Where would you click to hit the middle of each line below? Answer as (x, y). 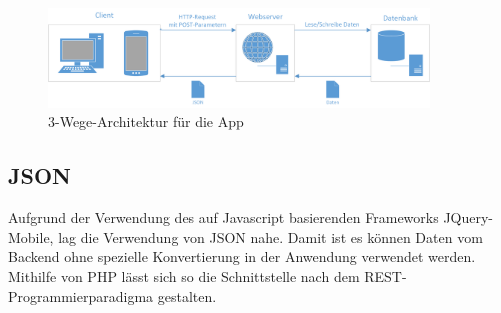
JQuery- (468, 217)
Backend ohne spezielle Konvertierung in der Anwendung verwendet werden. (242, 256)
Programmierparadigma (81, 295)
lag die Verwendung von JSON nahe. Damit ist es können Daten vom (270, 236)
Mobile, (31, 236)
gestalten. (187, 295)
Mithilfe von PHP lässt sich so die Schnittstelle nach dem (184, 276)
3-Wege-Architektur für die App (146, 121)
